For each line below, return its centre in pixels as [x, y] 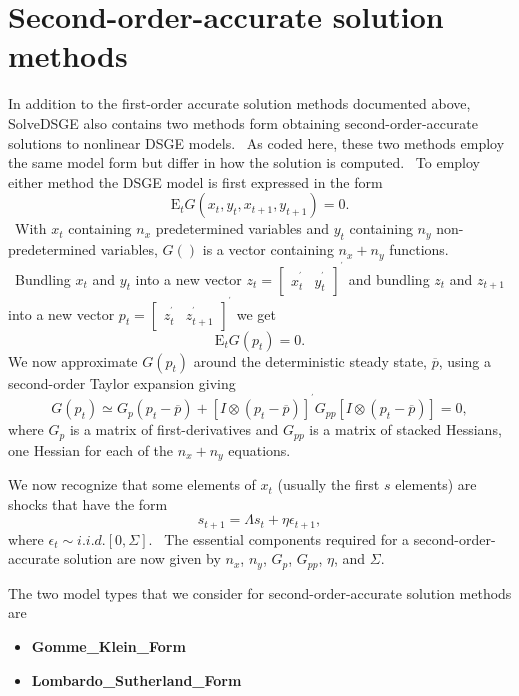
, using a [464, 360]
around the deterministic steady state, [310, 360]
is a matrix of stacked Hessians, [405, 429]
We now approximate [73, 360]
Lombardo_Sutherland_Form [136, 679]
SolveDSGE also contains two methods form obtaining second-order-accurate [243, 122]
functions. [419, 249]
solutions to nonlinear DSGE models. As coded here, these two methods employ [256, 142]
